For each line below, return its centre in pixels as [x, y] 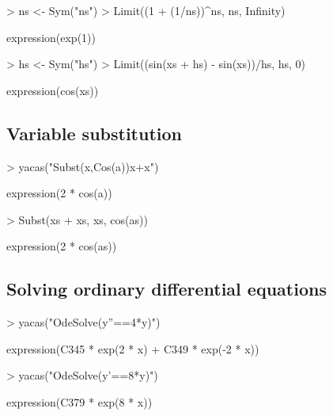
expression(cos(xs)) [53, 90]
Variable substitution [94, 133]
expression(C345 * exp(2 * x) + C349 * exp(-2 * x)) [133, 348]
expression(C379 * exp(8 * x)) [79, 401]
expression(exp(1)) [51, 37]
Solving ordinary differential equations [166, 289]
